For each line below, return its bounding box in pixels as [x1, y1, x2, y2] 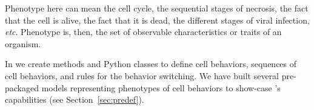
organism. [5, 37, 41, 50]
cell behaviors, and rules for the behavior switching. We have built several [5, 69, 279, 82]
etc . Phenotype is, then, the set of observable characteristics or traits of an [5, 25, 282, 38]
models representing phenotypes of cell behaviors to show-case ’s [41, 81, 281, 94]
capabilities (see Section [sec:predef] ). [5, 93, 144, 106]
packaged [5, 81, 39, 94]
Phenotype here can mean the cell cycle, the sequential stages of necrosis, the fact [5, 2, 309, 14]
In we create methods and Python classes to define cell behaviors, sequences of [5, 57, 297, 70]
